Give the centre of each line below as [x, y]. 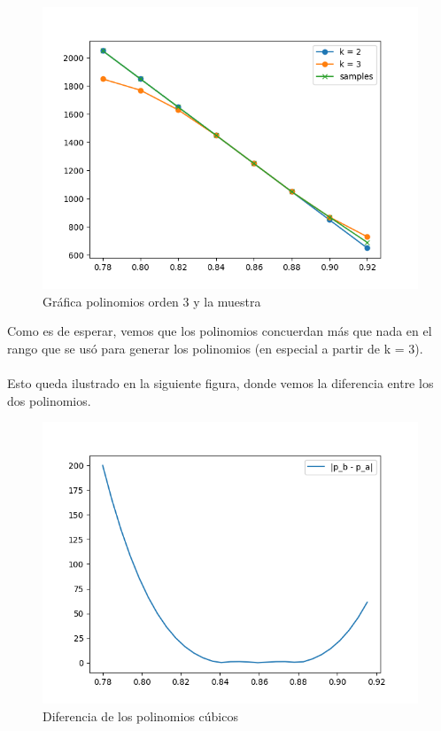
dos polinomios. [49, 400]
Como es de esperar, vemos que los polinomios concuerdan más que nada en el [220, 331]
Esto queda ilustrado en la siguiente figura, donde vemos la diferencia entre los [220, 382]
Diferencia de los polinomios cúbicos [140, 715]
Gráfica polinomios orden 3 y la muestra [152, 301]
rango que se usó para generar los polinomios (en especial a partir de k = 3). [215, 348]
